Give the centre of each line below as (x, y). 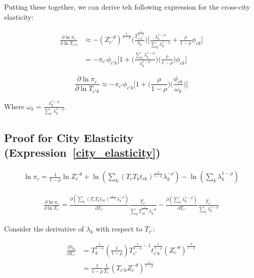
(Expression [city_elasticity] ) (82, 152)
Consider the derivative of (44, 229)
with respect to (119, 229)
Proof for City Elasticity (69, 137)
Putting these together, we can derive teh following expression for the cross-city (127, 7)
